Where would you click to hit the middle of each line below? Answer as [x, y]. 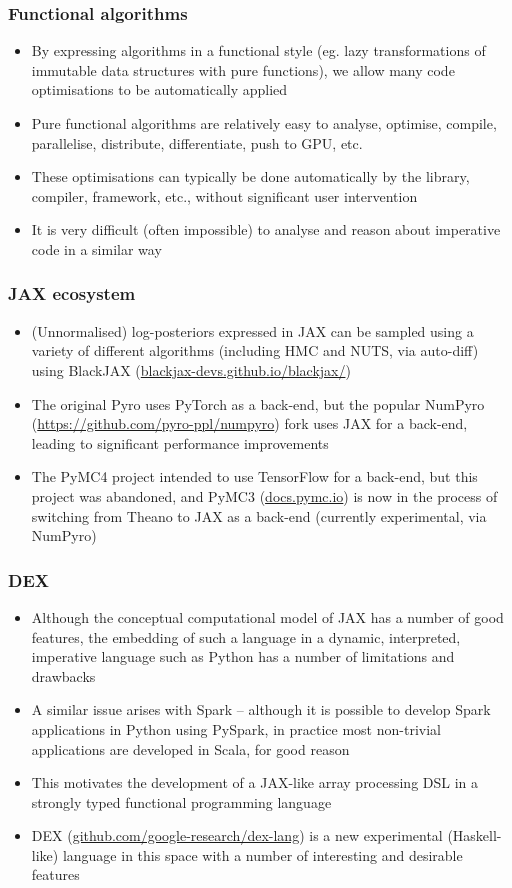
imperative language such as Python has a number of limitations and [243, 656]
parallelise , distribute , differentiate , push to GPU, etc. [197, 142]
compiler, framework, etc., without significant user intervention [224, 195]
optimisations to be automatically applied [159, 89]
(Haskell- [474, 835]
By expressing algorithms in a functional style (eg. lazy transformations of [258, 50]
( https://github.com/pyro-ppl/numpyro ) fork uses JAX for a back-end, [249, 423]
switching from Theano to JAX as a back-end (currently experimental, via [259, 515]
